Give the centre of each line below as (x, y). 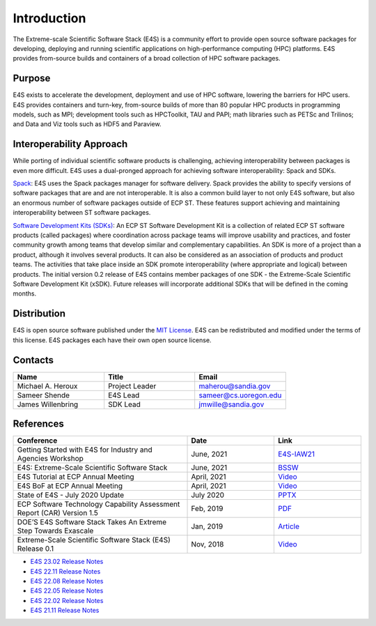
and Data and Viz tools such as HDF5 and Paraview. (87, 124)
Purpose (32, 78)
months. (25, 293)
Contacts (33, 360)
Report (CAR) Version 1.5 (58, 513)
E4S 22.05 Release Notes (67, 591)
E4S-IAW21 (296, 455)
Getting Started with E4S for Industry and (85, 450)
